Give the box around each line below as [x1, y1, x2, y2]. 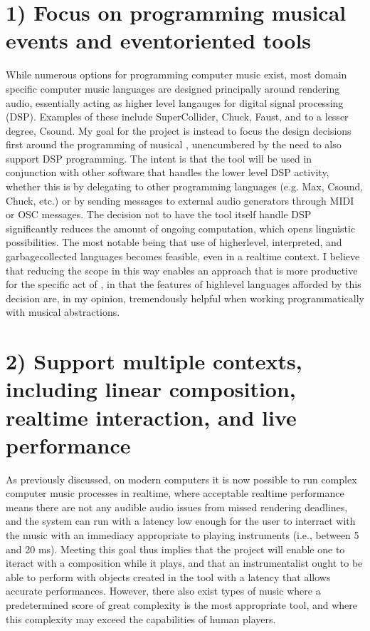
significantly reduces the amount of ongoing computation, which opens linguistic [6, 220, 356, 235]
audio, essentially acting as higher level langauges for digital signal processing [6, 95, 344, 110]
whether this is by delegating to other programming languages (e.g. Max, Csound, [6, 179, 364, 194]
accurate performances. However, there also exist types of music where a [6, 583, 321, 598]
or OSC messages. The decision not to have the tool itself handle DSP [6, 207, 312, 222]
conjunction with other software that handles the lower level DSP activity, [6, 165, 329, 180]
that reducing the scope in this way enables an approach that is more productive [6, 262, 358, 277]
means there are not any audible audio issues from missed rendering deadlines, [6, 499, 348, 514]
